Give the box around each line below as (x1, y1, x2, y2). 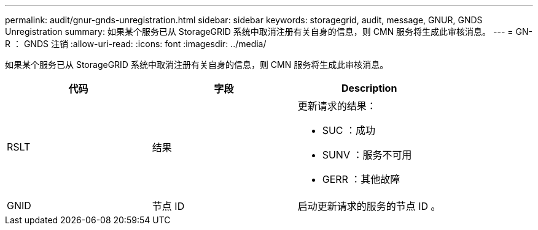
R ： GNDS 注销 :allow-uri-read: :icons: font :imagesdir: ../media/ (5, 39, 267, 49)
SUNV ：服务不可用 (322, 149, 412, 161)
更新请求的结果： (297, 100, 376, 112)
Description (341, 82, 397, 94)
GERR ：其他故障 (322, 173, 400, 185)
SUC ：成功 (322, 124, 376, 136)
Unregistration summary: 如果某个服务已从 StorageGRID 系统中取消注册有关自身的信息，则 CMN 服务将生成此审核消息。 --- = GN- (5, 26, 532, 37)
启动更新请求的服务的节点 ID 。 (297, 200, 441, 212)
